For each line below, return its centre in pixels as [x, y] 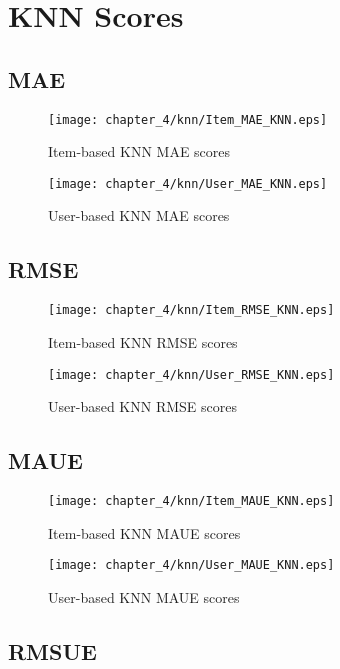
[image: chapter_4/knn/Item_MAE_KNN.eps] [188, 119]
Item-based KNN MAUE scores [144, 532]
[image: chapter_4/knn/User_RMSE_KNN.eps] [191, 374]
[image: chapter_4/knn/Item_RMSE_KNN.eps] [191, 310]
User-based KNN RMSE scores [142, 406]
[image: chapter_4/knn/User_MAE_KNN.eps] [188, 183]
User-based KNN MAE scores [139, 215]
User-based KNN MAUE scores [144, 596]
